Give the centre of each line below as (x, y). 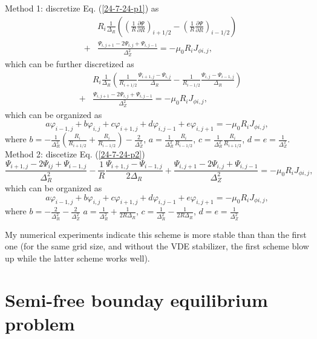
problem (40, 323)
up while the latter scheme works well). (77, 258)
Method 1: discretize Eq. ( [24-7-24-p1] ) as (82, 8)
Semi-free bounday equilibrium (136, 299)
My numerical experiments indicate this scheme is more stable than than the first (156, 234)
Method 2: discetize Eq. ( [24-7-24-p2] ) (75, 154)
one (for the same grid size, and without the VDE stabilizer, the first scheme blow (157, 246)
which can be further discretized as (70, 63)
